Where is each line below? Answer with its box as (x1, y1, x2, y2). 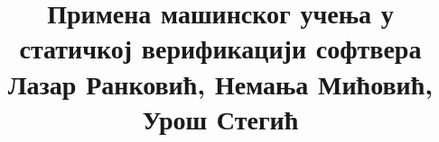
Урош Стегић (142, 100, 299, 137)
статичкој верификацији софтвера (19, 30, 422, 67)
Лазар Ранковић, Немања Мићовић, (7, 65, 434, 102)
